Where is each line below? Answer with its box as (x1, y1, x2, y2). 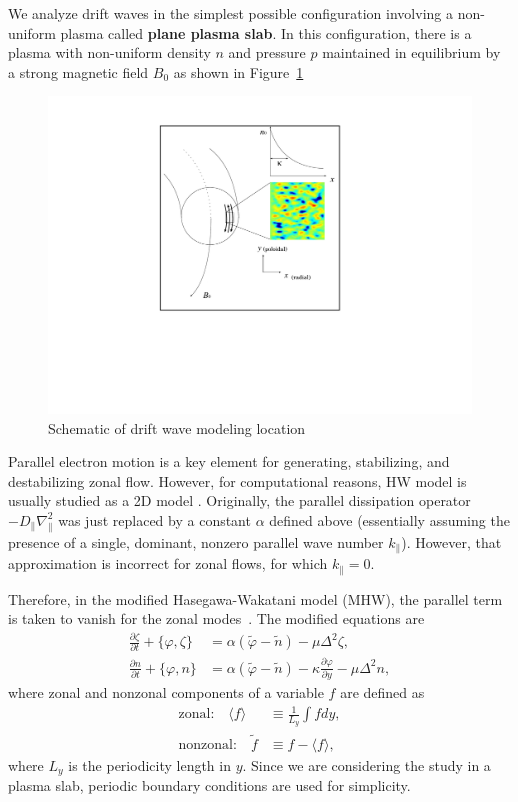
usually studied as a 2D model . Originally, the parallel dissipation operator (8, 490, 471, 511)
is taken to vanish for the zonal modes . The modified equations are (8, 608, 425, 629)
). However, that (401, 531, 502, 552)
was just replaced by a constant (58, 509, 251, 530)
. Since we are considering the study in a (242, 754, 491, 775)
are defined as (340, 682, 425, 703)
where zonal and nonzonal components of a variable (8, 682, 324, 703)
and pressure (228, 42, 306, 63)
